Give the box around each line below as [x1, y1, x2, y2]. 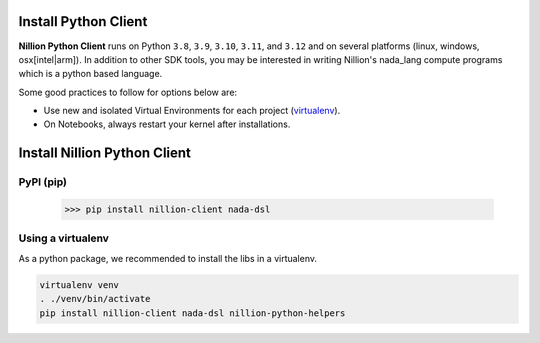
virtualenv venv [39, 279, 120, 290]
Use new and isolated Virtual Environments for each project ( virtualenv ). [43, 105, 341, 117]
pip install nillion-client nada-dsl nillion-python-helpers [39, 307, 346, 319]
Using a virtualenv [18, 231, 110, 245]
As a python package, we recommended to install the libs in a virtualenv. [18, 252, 318, 264]
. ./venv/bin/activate [39, 293, 151, 305]
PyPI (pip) [18, 175, 68, 189]
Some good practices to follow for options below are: [18, 86, 238, 98]
